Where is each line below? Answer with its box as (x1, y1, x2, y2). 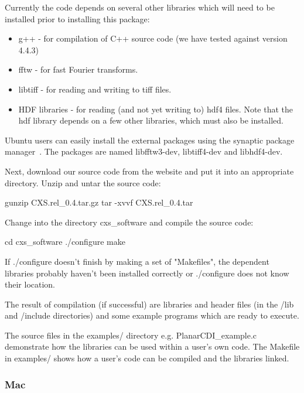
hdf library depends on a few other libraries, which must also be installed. (18, 114, 283, 127)
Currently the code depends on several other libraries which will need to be (5, 1, 275, 13)
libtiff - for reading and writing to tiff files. (18, 83, 172, 95)
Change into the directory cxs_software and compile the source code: (5, 216, 254, 228)
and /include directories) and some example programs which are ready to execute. (5, 309, 299, 322)
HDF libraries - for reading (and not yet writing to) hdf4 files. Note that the (18, 102, 293, 115)
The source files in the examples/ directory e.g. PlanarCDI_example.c (5, 329, 257, 341)
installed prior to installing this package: (5, 12, 150, 25)
